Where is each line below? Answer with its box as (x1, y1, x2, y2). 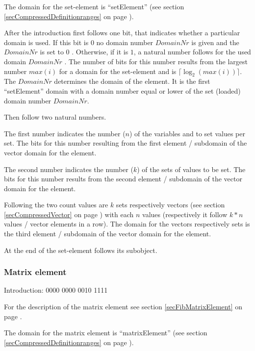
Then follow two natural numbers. (4, 112, 106, 122)
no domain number (96, 37, 153, 47)
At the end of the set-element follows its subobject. (4, 245, 157, 255)
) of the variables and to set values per (129, 128, 245, 138)
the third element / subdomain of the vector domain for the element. (4, 228, 211, 239)
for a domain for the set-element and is (59, 66, 177, 76)
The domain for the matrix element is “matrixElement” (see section (4, 327, 207, 338)
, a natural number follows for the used (133, 47, 251, 57)
